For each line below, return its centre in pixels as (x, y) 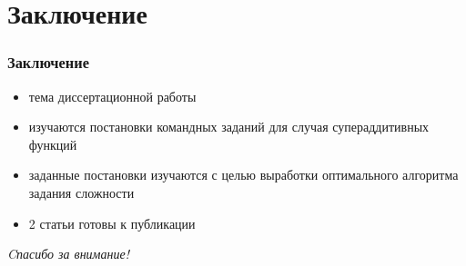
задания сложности (81, 192)
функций (53, 144)
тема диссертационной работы (112, 96)
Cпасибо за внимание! (68, 254)
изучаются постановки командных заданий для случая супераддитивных (229, 127)
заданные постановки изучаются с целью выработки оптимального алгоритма (243, 175)
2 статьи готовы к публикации (112, 223)
